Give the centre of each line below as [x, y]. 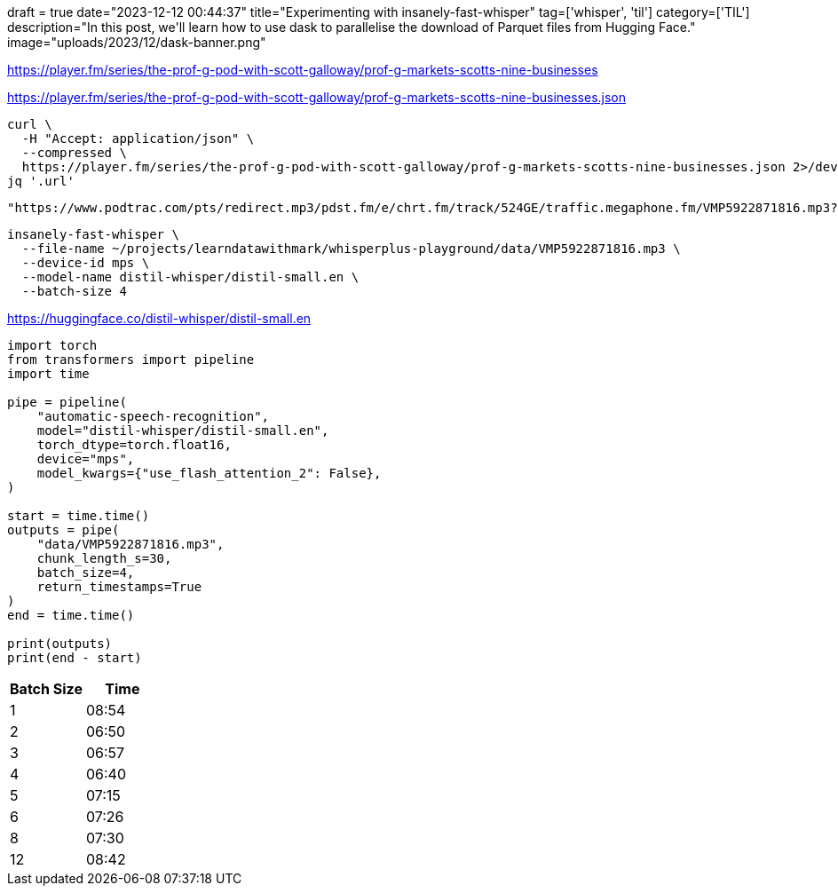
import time [48, 374]
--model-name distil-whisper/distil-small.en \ [190, 277]
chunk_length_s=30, [104, 558]
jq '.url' [41, 181]
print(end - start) [75, 658]
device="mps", [86, 459]
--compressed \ [74, 153]
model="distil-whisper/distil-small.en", [183, 431]
